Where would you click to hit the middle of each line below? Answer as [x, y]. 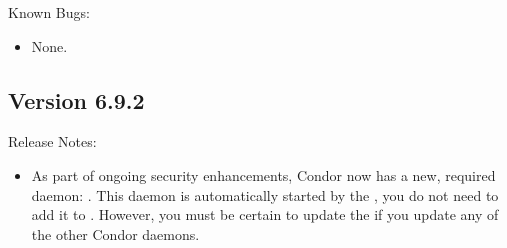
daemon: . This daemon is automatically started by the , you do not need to [265, 194]
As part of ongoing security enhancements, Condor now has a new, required [263, 174]
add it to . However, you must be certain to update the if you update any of [265, 214]
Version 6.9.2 [76, 99]
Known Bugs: [49, 12]
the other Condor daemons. [115, 233]
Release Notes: [52, 141]
